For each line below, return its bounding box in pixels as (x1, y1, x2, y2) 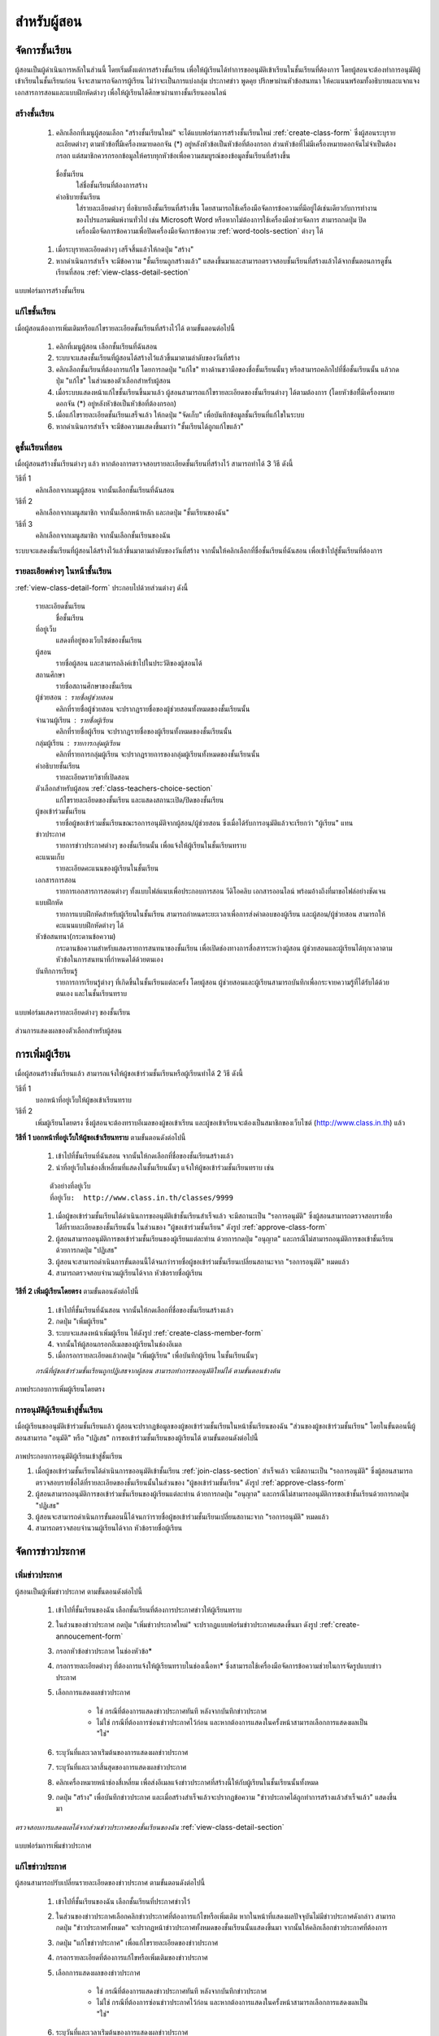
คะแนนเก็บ (35, 852, 65, 862)
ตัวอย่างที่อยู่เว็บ (50, 1182, 91, 1191)
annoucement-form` (55, 1631, 124, 1641)
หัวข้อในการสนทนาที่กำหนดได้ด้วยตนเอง (55, 954, 163, 964)
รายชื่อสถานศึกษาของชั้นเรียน (55, 681, 133, 691)
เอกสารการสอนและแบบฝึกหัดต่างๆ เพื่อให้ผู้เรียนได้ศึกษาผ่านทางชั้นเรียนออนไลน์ (15, 87, 227, 97)
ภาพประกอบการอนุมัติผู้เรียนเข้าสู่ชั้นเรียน (15, 1451, 123, 1461)
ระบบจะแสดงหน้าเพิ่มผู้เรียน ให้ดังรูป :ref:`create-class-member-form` (55, 1327, 263, 1337)
